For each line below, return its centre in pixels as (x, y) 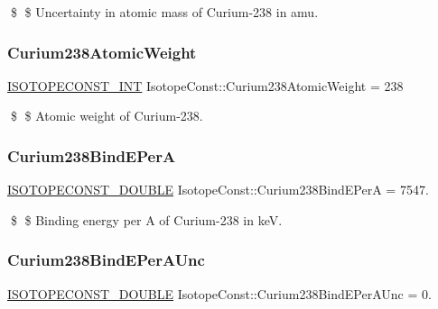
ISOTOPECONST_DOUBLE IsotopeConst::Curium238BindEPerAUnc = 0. (219, 293)
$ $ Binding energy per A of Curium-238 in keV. (146, 219)
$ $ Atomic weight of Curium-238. (107, 116)
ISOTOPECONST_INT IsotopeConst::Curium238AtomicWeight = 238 (205, 85)
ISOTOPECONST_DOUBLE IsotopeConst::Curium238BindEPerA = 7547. (218, 190)
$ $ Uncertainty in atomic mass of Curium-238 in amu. (164, 12)
